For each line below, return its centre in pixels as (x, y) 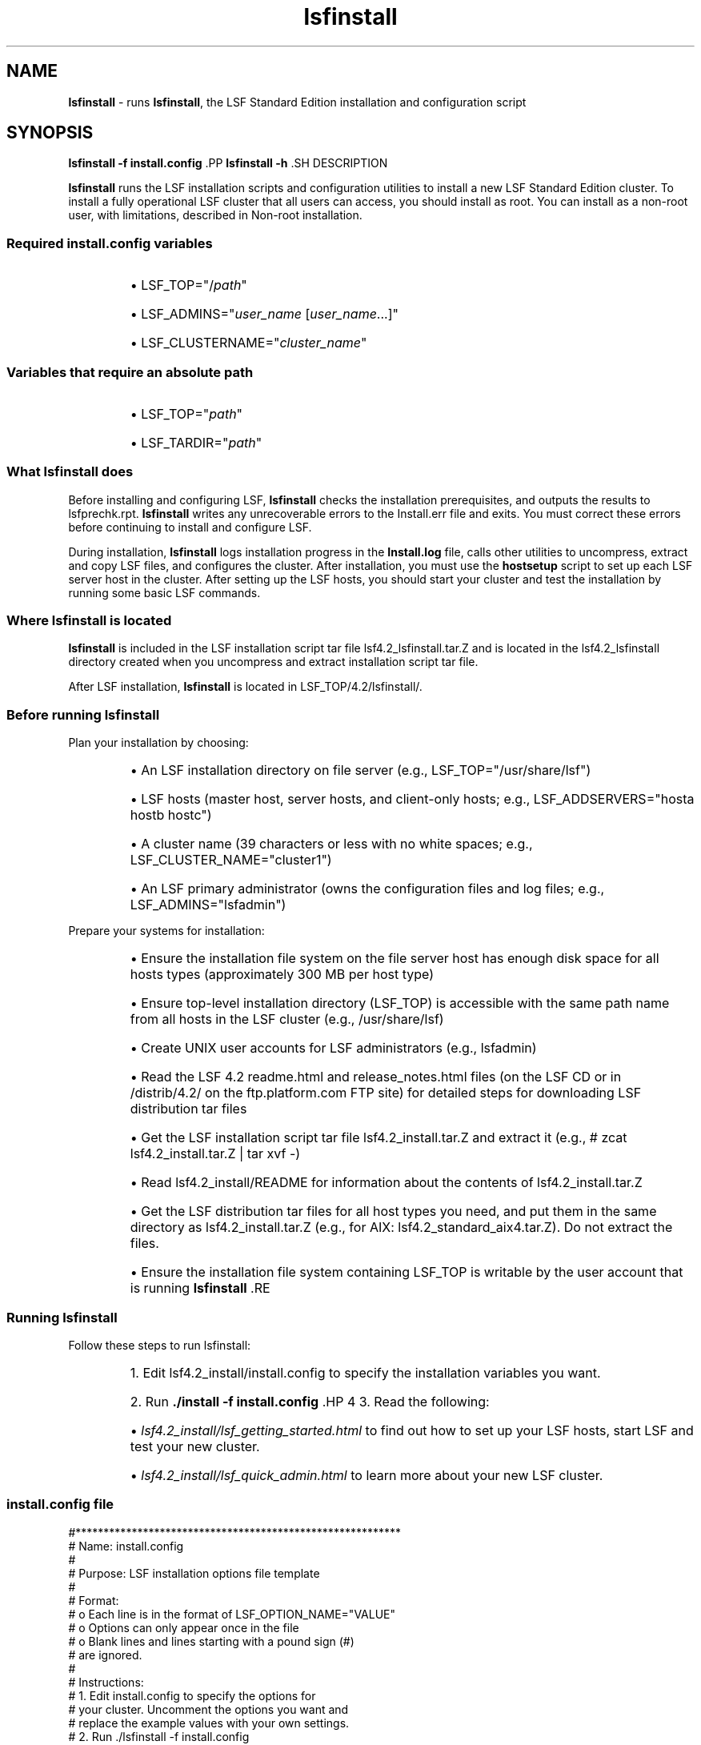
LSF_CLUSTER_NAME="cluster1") (231, 860)
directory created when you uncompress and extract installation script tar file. (273, 662)
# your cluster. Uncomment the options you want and (208, 1709)
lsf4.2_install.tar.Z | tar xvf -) (215, 1154)
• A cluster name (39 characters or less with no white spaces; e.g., (331, 844)
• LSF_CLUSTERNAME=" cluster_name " (248, 343)
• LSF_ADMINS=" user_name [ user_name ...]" (264, 314)
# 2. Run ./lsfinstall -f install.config (159, 1736)
